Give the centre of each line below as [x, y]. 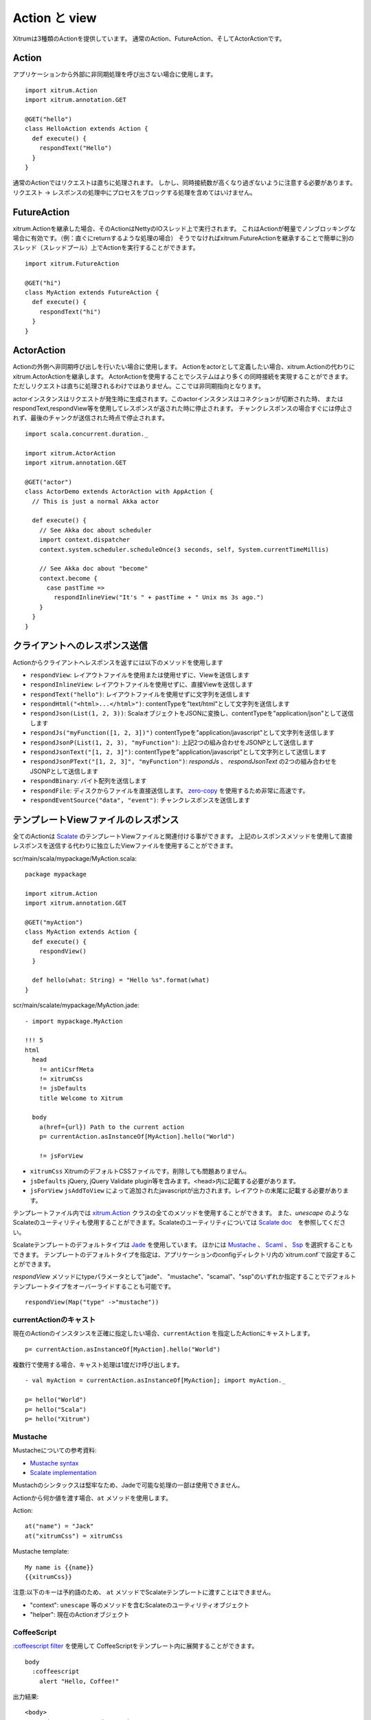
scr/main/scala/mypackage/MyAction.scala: [75, 858]
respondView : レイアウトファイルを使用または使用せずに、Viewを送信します [140, 675]
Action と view [55, 18]
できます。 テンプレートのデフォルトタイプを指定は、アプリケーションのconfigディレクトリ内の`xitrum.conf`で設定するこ [184, 1254]
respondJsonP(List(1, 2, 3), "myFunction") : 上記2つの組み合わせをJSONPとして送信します [172, 742]
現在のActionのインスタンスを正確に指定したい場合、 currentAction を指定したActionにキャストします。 [163, 1333]
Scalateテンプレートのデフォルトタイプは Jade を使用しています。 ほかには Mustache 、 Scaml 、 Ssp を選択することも [183, 1245]
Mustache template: [41, 1551]
